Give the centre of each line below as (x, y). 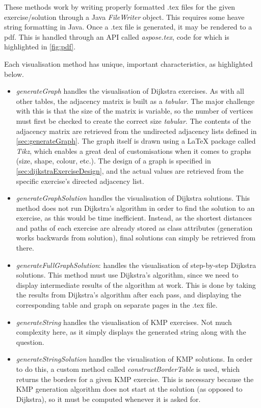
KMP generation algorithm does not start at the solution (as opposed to (129, 389)
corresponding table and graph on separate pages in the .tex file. (117, 305)
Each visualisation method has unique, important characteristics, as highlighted (128, 63)
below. (14, 74)
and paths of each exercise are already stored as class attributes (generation (134, 227)
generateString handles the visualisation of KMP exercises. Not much (124, 322)
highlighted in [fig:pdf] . (40, 47)
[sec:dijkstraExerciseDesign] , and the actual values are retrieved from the (130, 170)
